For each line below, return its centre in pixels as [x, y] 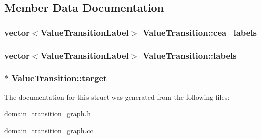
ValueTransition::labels [190, 55]
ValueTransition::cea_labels [200, 32]
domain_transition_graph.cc [49, 130]
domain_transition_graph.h [48, 114]
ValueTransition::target [59, 78]
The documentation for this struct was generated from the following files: [117, 97]
